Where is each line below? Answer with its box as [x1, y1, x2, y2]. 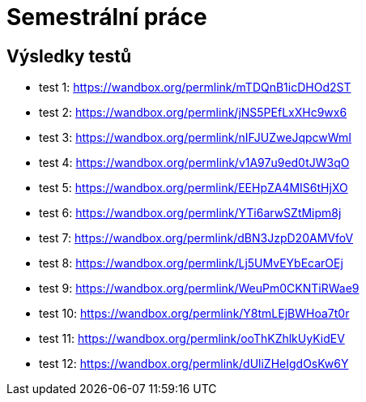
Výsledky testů [6, 45, 132, 66]
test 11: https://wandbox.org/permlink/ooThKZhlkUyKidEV [39, 331, 345, 346]
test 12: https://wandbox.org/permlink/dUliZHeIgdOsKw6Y [39, 357, 349, 371]
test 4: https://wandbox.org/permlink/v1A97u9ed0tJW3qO [39, 156, 350, 170]
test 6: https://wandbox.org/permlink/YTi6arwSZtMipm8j [39, 206, 342, 220]
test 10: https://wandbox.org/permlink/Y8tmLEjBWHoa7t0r [39, 306, 350, 321]
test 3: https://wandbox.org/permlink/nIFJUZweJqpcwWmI [39, 130, 352, 145]
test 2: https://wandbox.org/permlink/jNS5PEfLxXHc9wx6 [39, 105, 347, 120]
